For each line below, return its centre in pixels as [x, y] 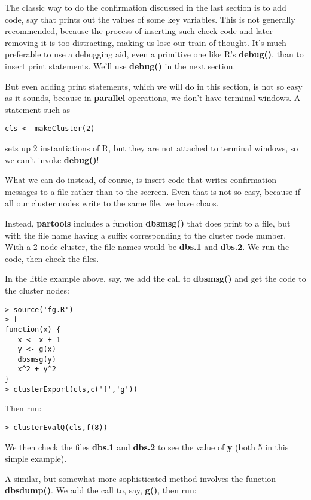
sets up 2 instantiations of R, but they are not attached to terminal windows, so [152, 148]
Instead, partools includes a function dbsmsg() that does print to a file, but [148, 223]
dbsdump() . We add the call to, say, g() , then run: [101, 490]
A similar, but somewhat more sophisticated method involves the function [141, 478]
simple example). [36, 458]
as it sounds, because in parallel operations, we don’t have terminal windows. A [153, 98]
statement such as [38, 109]
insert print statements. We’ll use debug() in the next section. [120, 65]
